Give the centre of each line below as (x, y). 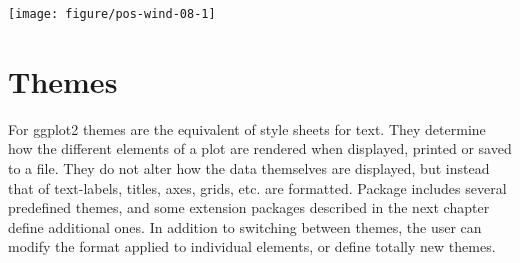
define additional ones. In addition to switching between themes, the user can (245, 226)
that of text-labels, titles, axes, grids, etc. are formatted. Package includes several (257, 187)
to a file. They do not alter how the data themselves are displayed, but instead (249, 167)
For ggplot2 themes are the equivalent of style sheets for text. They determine (247, 128)
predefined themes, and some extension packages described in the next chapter (249, 207)
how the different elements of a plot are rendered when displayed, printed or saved (260, 148)
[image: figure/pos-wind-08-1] (112, 14)
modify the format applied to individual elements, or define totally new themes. (252, 246)
